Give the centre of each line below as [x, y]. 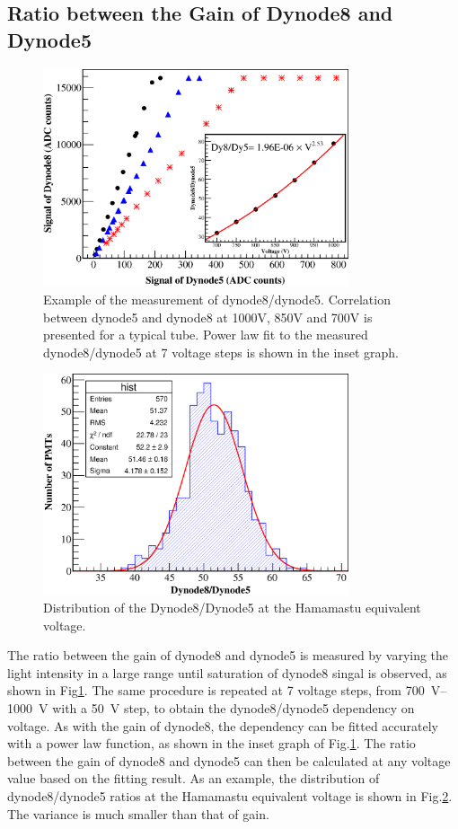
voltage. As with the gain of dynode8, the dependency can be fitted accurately [223, 725]
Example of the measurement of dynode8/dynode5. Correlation [217, 299]
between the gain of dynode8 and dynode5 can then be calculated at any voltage [229, 760]
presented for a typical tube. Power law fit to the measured [206, 335]
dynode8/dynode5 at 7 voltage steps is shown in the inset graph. [221, 352]
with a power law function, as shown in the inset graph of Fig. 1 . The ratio [211, 743]
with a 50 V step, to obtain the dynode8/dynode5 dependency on [233, 708]
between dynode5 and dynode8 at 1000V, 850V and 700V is [208, 317]
